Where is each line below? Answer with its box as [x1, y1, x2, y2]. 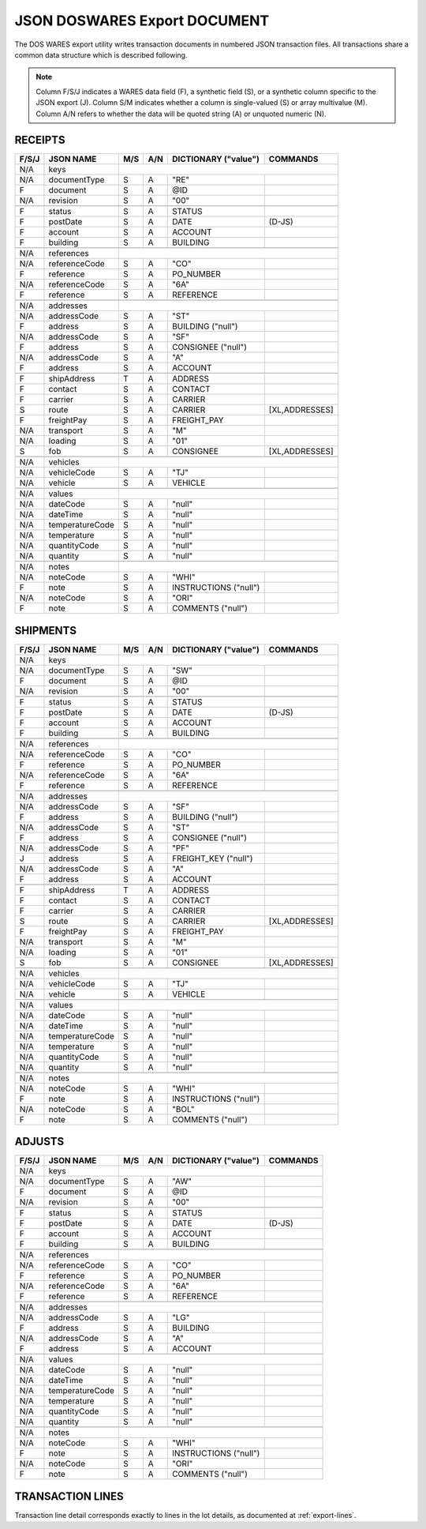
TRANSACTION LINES [14, 1490, 124, 1503]
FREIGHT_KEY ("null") [172, 853, 253, 864]
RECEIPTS [14, 133, 65, 147]
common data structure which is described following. [14, 50, 188, 59]
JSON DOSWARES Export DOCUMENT [14, 12, 270, 29]
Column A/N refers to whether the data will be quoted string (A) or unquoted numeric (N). [35, 109, 327, 118]
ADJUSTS [14, 1135, 65, 1148]
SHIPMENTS [14, 624, 77, 637]
